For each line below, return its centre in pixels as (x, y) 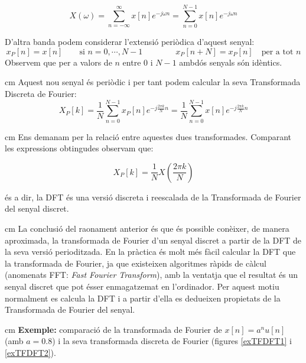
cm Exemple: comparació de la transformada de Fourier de (113, 329)
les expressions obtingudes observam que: (79, 148)
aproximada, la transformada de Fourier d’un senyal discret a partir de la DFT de (153, 240)
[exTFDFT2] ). (30, 352)
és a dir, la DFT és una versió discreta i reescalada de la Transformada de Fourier (153, 197)
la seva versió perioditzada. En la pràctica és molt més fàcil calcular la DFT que (150, 252)
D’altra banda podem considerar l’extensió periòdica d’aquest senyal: (130, 42)
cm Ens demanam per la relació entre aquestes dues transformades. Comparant (148, 136)
